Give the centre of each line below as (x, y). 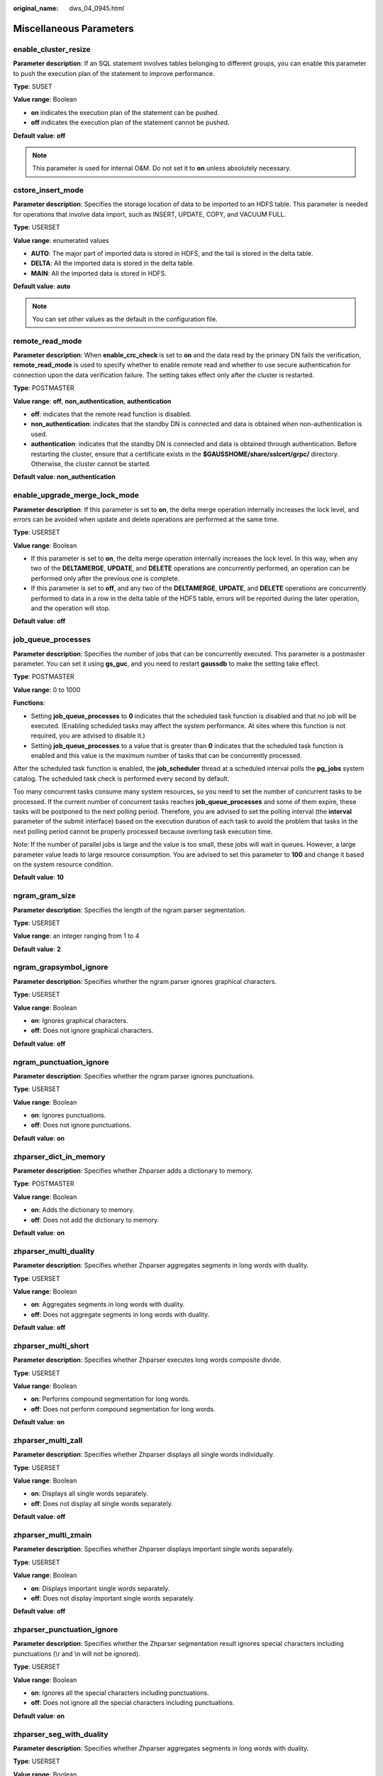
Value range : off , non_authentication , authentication (92, 401)
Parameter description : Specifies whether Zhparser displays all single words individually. (144, 1455)
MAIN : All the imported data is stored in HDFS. (99, 273)
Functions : (29, 703)
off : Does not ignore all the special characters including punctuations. (133, 1703)
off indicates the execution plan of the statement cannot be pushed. (130, 123)
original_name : (36, 8)
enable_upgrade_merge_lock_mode (76, 495)
